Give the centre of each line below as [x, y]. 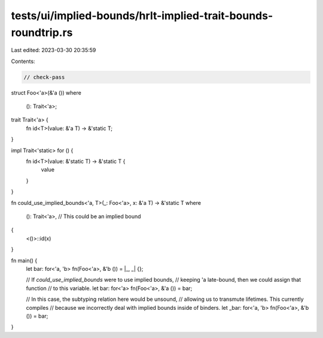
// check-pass [44, 77]
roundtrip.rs [42, 32]
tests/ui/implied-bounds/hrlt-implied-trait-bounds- [142, 16]
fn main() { [24, 260]
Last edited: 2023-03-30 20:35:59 [54, 50]
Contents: [23, 61]
